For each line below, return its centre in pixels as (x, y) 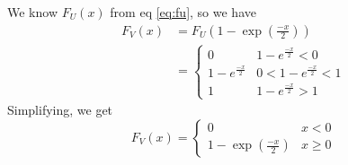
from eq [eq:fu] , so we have (183, 12)
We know (32, 12)
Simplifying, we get (60, 110)
